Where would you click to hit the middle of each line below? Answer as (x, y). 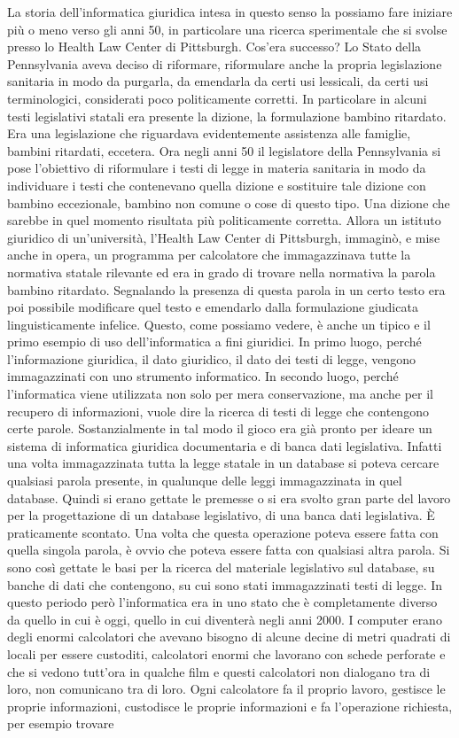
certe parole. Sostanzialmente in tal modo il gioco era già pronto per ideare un (220, 428)
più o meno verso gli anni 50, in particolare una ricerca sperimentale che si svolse (227, 29)
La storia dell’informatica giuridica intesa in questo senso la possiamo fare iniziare (230, 12)
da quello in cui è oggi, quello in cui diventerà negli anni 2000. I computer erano (225, 619)
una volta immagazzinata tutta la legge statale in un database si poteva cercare (223, 463)
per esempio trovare (61, 723)
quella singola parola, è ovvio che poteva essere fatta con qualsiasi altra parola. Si (229, 550)
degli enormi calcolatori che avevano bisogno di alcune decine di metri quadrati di (229, 637)
